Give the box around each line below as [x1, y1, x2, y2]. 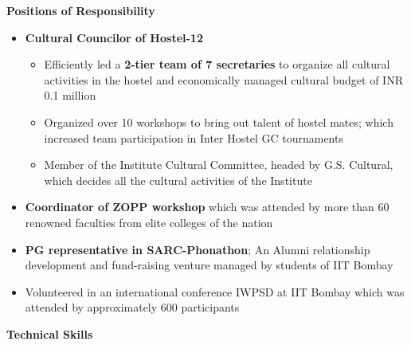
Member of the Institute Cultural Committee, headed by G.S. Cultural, [44, 156, 393, 173]
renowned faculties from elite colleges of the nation [25, 214, 273, 230]
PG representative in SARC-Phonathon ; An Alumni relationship [25, 241, 370, 257]
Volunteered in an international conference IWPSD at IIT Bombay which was [25, 283, 405, 300]
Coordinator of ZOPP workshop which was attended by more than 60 [25, 198, 389, 215]
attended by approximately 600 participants [25, 299, 240, 316]
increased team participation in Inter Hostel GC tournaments [44, 129, 343, 146]
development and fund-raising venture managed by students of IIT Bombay [25, 257, 393, 273]
